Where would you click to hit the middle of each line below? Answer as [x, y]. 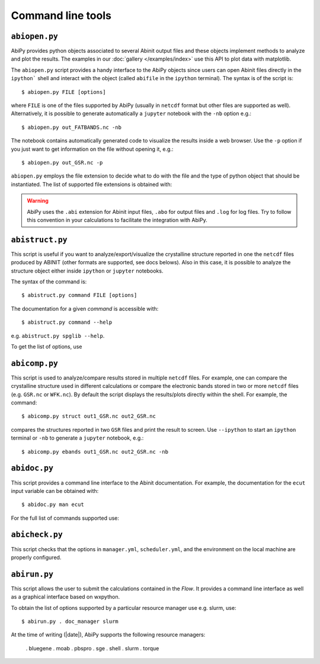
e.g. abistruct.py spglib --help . [58, 336]
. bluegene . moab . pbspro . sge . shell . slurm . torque [92, 648]
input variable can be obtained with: [55, 491]
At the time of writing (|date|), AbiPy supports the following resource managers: [108, 635]
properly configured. [36, 557]
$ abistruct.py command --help [67, 322]
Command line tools [61, 15]
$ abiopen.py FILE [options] [64, 92]
